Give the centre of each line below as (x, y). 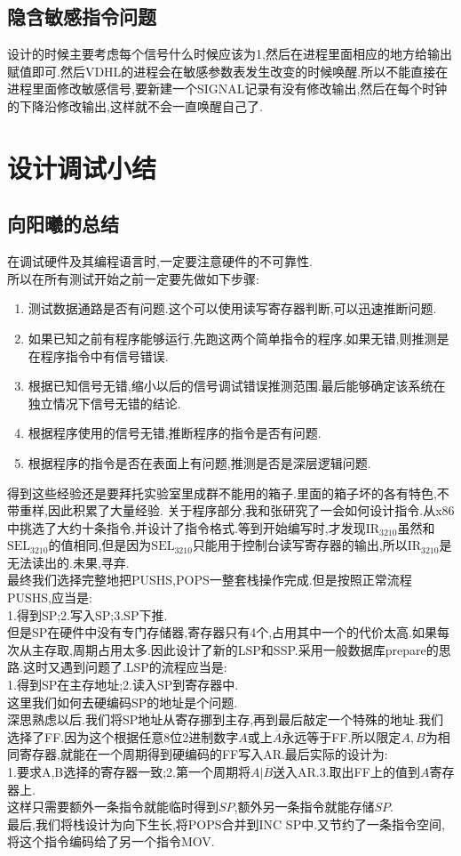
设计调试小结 (82, 167)
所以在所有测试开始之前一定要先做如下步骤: (133, 278)
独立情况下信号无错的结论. (104, 403)
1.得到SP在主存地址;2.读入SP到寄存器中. (123, 685)
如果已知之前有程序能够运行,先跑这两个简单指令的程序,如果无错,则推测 (232, 338)
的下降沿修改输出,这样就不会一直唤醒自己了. (135, 105)
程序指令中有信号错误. (104, 355)
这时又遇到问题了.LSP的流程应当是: (125, 667)
